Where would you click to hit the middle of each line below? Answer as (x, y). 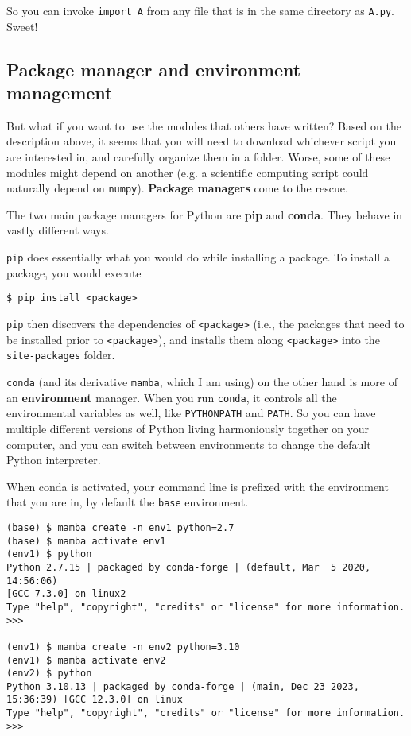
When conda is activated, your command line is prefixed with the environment (198, 486)
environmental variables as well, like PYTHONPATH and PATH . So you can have (191, 413)
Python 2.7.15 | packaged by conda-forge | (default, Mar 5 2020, (189, 567)
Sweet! (22, 26)
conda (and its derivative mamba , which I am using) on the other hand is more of (202, 381)
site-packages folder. (61, 355)
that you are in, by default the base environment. (128, 502)
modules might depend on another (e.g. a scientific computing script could (188, 172)
